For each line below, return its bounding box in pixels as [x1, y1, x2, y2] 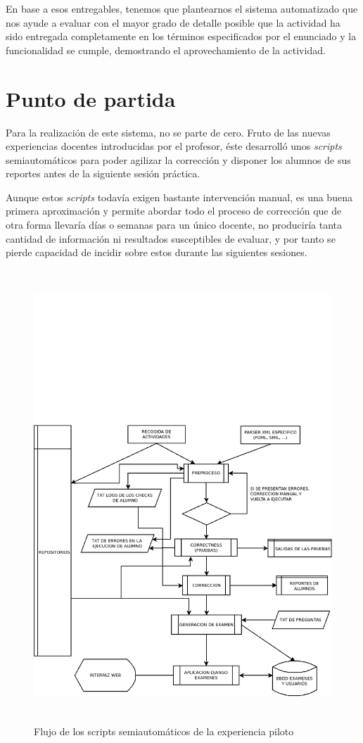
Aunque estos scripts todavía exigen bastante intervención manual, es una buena [6, 189, 352, 204]
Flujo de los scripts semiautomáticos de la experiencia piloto [34, 723, 294, 738]
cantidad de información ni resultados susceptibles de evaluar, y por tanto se [6, 231, 336, 246]
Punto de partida [6, 84, 176, 113]
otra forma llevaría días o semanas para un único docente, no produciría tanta [6, 217, 343, 232]
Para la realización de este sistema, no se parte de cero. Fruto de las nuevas [6, 125, 331, 139]
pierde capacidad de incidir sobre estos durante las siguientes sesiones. [6, 245, 307, 260]
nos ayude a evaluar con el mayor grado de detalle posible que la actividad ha [6, 15, 340, 30]
